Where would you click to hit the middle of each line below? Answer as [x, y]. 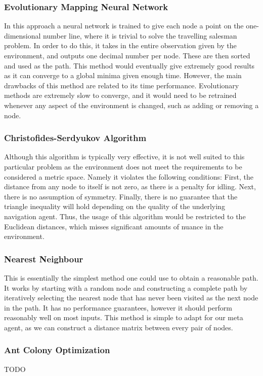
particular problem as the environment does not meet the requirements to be [123, 166]
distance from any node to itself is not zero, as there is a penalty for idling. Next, [130, 186]
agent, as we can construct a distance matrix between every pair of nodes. [119, 327]
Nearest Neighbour [44, 259]
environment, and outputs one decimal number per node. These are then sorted [127, 55]
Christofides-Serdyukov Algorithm [75, 138]
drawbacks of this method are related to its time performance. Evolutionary [122, 85]
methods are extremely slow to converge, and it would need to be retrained [120, 95]
